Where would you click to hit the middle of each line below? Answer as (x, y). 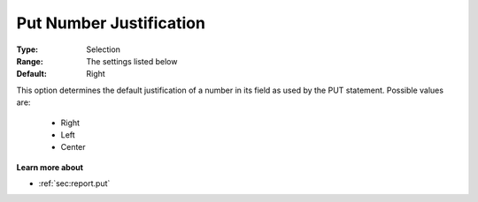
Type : (27, 49)
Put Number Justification (111, 23)
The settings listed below (132, 61)
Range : (30, 61)
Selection (104, 49)
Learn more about (50, 167)
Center (73, 147)
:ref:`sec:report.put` (74, 183)
